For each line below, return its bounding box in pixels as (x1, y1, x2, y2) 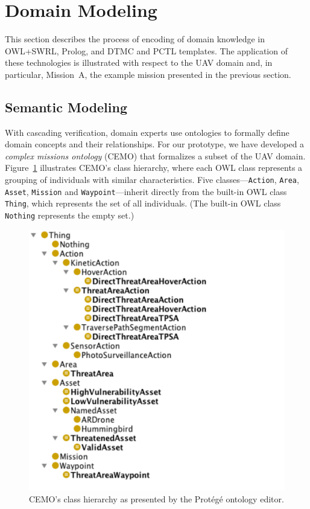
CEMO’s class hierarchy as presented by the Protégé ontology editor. (29, 493, 284, 505)
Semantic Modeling (5, 97, 128, 116)
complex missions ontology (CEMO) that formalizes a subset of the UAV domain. (5, 149, 306, 162)
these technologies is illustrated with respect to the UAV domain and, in (5, 56, 273, 69)
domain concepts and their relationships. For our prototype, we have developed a (5, 138, 305, 150)
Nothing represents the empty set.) (5, 209, 134, 222)
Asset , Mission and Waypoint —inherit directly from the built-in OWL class (5, 185, 287, 197)
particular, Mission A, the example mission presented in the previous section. (5, 68, 291, 80)
